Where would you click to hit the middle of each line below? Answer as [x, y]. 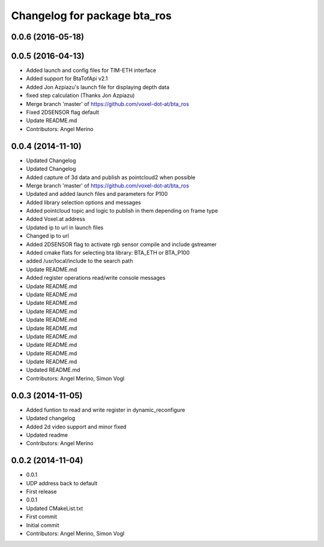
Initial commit [43, 525]
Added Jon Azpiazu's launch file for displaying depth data [98, 87]
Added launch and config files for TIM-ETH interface [91, 70]
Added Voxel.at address [55, 219]
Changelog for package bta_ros [91, 16]
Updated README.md [53, 370]
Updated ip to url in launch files [65, 227]
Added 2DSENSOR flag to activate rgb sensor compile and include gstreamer [121, 244]
